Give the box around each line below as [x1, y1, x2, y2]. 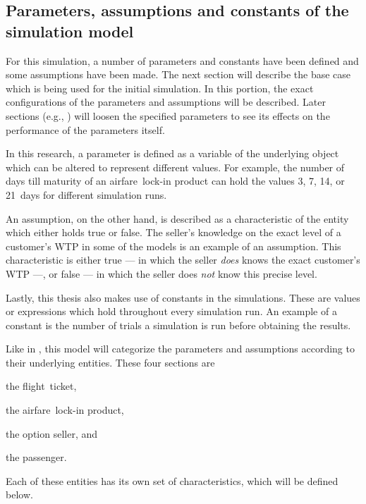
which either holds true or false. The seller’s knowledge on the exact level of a [6, 225, 341, 240]
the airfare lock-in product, [6, 402, 124, 417]
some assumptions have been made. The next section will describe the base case [6, 67, 351, 82]
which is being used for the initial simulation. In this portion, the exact [6, 80, 314, 95]
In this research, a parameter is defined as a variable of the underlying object [6, 146, 339, 161]
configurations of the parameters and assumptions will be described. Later [6, 94, 326, 109]
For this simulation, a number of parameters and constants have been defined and [6, 53, 359, 68]
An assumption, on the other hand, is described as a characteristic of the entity [6, 211, 349, 226]
